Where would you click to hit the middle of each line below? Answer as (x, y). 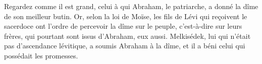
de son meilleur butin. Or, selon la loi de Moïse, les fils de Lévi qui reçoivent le (126, 16)
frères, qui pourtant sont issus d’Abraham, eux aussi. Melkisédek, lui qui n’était (127, 36)
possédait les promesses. (41, 55)
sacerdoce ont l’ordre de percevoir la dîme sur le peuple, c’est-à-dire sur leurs (123, 26)
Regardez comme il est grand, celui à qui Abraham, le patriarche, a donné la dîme (131, 6)
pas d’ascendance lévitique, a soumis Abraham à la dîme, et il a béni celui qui (125, 46)
